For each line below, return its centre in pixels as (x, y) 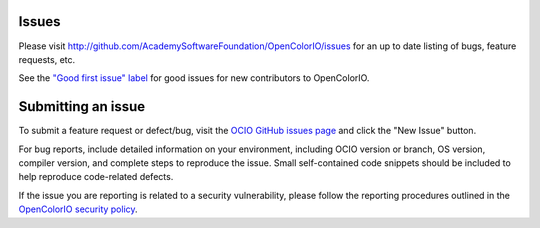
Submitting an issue (82, 106)
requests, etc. (47, 59)
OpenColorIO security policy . (78, 209)
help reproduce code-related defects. (96, 177)
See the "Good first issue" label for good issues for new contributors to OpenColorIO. (194, 78)
